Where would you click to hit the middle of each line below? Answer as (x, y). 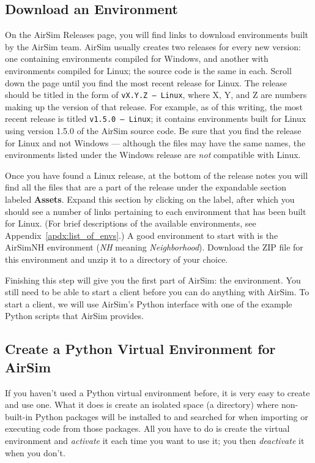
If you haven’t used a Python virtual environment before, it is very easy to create (157, 392)
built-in (19, 416)
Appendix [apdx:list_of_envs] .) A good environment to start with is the (142, 235)
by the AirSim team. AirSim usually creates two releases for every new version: (153, 46)
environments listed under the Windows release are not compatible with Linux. (153, 155)
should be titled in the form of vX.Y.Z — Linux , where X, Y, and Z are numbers (156, 95)
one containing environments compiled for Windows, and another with (137, 58)
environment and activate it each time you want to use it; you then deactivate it (155, 440)
